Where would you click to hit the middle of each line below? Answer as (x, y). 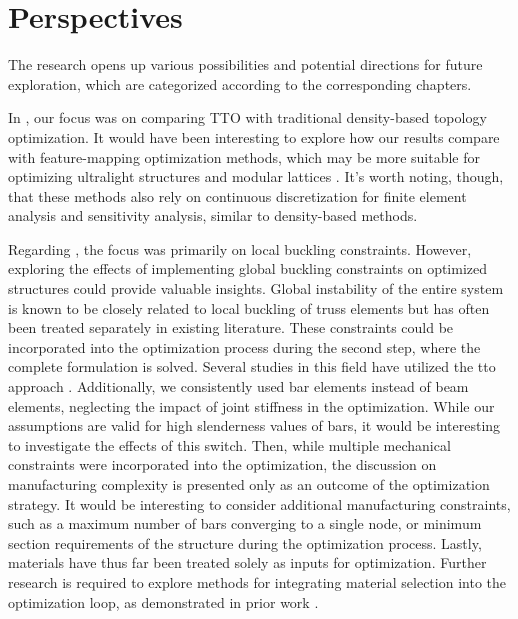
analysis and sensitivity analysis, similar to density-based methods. (213, 215)
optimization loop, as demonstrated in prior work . (163, 601)
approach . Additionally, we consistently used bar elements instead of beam (238, 386)
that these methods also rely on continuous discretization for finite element (237, 195)
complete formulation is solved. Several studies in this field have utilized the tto (252, 366)
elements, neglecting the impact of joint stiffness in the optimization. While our (251, 405)
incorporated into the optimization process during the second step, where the (244, 346)
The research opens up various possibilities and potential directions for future (245, 64)
